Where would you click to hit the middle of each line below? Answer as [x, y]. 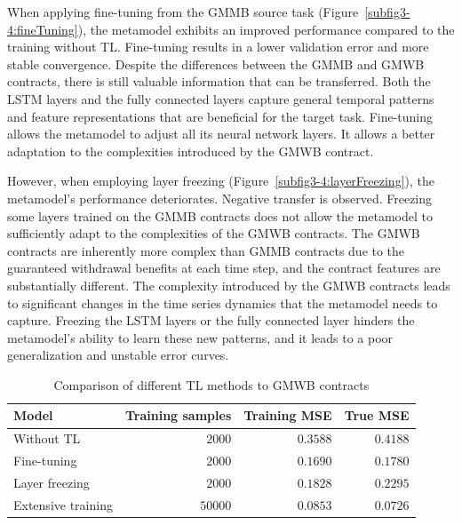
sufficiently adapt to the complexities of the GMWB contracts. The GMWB [214, 233]
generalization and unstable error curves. [118, 355]
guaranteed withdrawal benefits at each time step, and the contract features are [224, 268]
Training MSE [288, 415]
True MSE [377, 415]
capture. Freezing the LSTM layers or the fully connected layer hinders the [211, 320]
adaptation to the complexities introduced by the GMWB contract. [191, 151]
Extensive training [63, 504]
